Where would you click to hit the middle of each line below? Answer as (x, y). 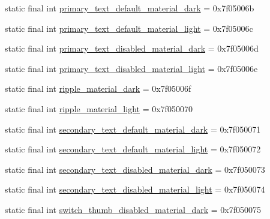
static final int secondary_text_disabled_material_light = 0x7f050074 (135, 189)
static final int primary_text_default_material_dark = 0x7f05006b (130, 8)
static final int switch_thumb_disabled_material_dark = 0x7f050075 (133, 209)
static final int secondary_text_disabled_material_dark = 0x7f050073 (135, 169)
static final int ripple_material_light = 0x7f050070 (99, 108)
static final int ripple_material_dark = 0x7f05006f (98, 88)
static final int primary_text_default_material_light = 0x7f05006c (129, 28)
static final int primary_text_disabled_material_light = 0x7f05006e (131, 68)
